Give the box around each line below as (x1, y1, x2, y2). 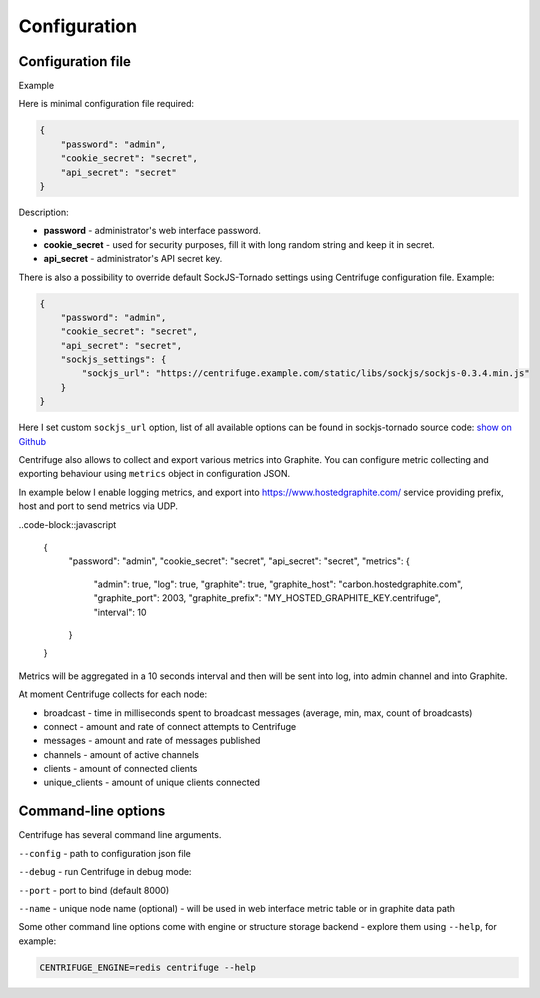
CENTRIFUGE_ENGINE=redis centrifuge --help (39, 961, 257, 973)
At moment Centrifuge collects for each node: (18, 688, 208, 700)
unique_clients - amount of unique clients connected (43, 776, 260, 789)
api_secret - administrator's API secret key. (43, 253, 223, 265)
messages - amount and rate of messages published (43, 735, 261, 747)
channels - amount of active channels (43, 748, 200, 760)
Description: (18, 206, 69, 218)
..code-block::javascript (18, 518, 117, 530)
